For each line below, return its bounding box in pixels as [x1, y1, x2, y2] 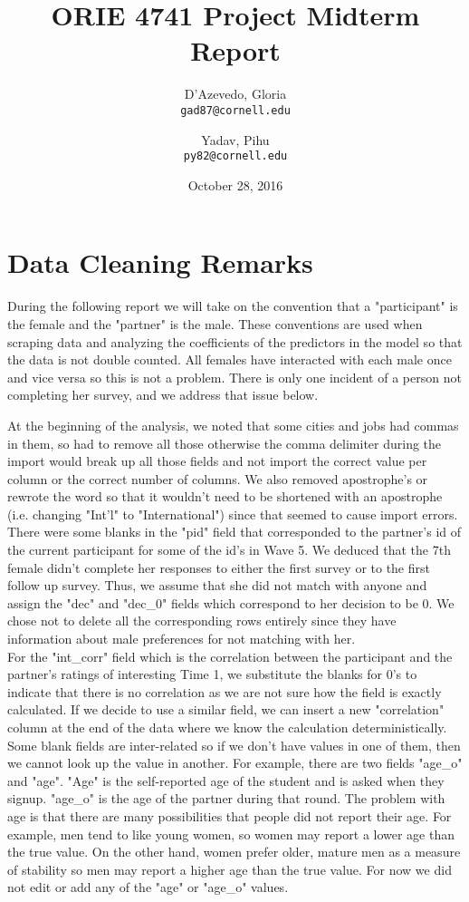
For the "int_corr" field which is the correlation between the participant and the [7, 646, 453, 665]
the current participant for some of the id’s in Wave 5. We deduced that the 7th [7, 540, 451, 559]
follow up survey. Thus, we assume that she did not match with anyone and [7, 576, 427, 595]
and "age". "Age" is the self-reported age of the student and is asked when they [7, 771, 445, 790]
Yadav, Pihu [201, 130, 270, 149]
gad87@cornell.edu [180, 103, 291, 117]
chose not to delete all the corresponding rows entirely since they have [7, 611, 397, 630]
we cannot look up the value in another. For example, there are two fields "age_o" [7, 753, 463, 772]
